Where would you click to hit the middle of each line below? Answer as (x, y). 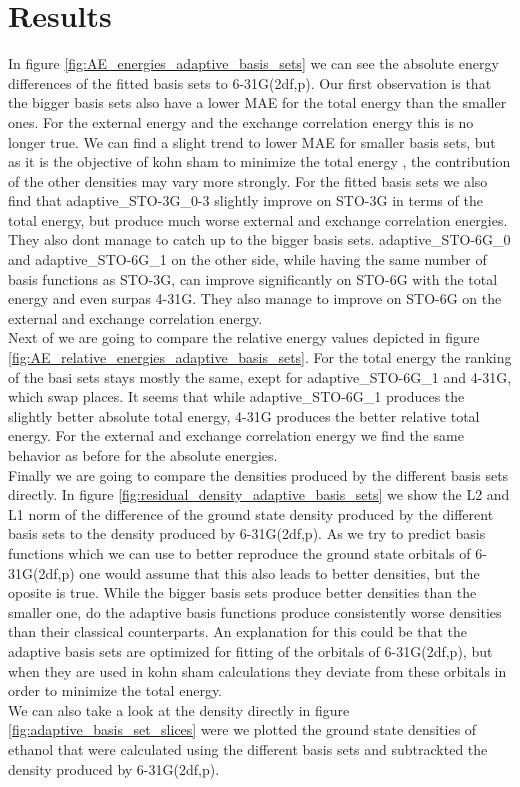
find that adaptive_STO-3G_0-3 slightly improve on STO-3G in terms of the (245, 200)
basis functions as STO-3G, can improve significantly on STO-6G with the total (253, 278)
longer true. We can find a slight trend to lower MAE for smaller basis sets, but (252, 141)
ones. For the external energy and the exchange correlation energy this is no (241, 121)
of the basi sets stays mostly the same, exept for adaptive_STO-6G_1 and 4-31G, (260, 376)
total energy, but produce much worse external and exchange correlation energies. (258, 219)
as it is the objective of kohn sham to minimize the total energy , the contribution (259, 161)
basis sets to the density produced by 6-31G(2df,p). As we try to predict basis (247, 533)
